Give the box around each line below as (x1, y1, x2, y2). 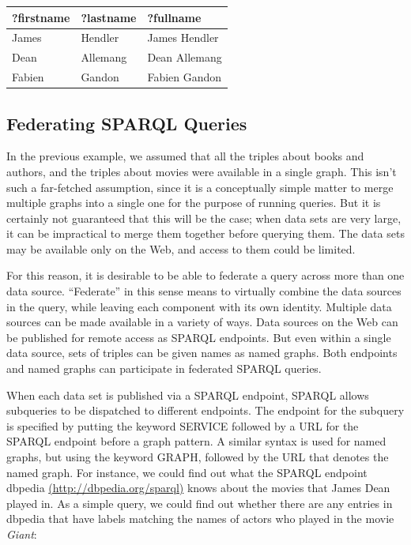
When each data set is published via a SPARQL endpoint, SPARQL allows (6, 386, 369, 403)
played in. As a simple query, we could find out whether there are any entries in (6, 494, 393, 511)
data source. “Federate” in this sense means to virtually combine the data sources (6, 283, 402, 299)
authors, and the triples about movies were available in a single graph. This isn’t (6, 163, 397, 179)
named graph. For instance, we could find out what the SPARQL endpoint (6, 464, 368, 480)
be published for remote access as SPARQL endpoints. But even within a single (6, 329, 391, 345)
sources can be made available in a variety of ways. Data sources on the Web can (6, 314, 398, 330)
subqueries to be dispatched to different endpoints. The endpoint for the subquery (6, 402, 405, 419)
